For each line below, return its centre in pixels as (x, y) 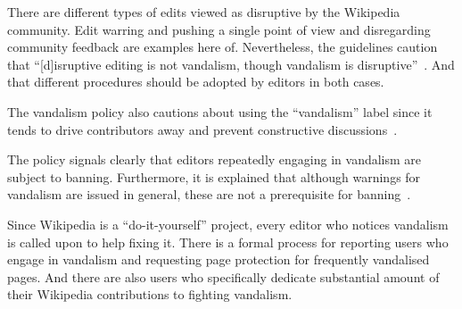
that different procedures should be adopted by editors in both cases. (196, 82)
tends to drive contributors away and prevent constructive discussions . (202, 129)
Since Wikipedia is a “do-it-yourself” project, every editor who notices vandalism (228, 224)
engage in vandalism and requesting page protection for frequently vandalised (219, 259)
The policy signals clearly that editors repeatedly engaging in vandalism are (214, 159)
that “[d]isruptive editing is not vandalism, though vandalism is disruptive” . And (231, 64)
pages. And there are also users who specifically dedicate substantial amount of (223, 276)
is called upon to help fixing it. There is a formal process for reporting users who (228, 242)
